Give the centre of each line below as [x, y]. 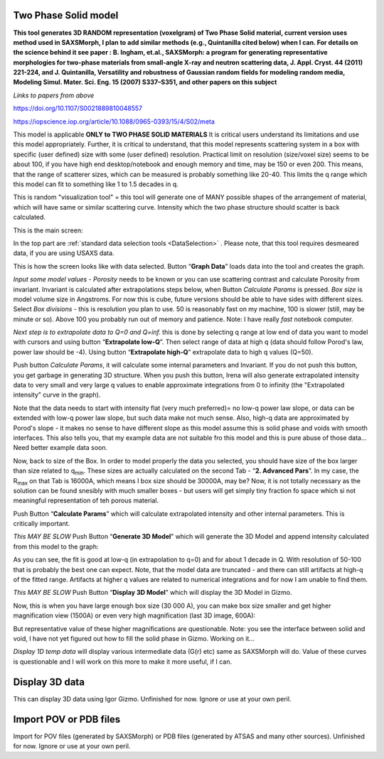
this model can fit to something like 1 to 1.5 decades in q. [96, 184]
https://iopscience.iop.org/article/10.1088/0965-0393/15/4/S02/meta [114, 122]
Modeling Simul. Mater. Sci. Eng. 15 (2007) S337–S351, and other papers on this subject [145, 82]
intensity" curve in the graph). [57, 395]
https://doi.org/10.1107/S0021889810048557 [78, 108]
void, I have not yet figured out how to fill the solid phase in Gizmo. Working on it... [134, 639]
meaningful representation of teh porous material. [86, 500]
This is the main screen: [48, 230]
